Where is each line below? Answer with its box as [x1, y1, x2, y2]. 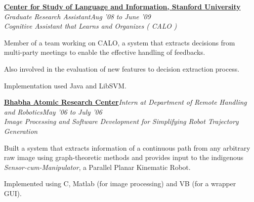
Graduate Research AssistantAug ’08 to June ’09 [4, 11, 151, 21]
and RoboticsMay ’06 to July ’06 [4, 106, 102, 117]
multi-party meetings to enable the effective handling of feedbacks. [4, 47, 205, 57]
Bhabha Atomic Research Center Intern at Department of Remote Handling [4, 97, 247, 107]
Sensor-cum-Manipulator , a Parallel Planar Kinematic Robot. [4, 162, 191, 172]
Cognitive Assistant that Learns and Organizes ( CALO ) [4, 21, 177, 31]
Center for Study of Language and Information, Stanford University [4, 1, 241, 11]
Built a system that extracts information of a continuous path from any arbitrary [4, 142, 251, 153]
